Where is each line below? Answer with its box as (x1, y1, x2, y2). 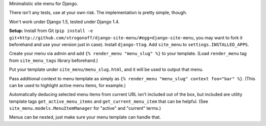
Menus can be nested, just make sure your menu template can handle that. (9, 114, 161, 120)
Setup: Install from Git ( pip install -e (9, 28, 93, 34)
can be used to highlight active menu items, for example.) (9, 82, 126, 88)
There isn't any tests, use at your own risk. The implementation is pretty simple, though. (9, 10, 187, 16)
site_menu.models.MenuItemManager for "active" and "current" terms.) (9, 105, 161, 111)
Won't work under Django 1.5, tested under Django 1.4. (9, 19, 120, 25)
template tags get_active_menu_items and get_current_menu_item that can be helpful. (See (9, 98, 208, 104)
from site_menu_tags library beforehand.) (9, 57, 98, 63)
